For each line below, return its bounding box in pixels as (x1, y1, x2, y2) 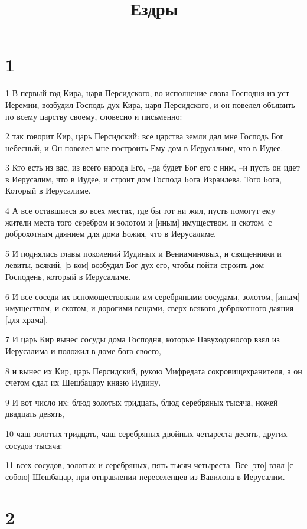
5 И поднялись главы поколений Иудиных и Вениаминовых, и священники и (5, 247, 282, 259)
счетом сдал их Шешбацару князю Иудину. (5, 376, 161, 388)
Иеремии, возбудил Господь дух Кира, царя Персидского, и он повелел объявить (5, 98, 295, 110)
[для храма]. (5, 313, 48, 325)
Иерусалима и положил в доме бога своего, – (5, 345, 168, 357)
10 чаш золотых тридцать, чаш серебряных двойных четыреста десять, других (5, 427, 288, 439)
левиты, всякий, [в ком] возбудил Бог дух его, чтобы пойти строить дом (5, 259, 264, 271)
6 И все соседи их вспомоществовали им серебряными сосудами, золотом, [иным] (5, 290, 300, 302)
